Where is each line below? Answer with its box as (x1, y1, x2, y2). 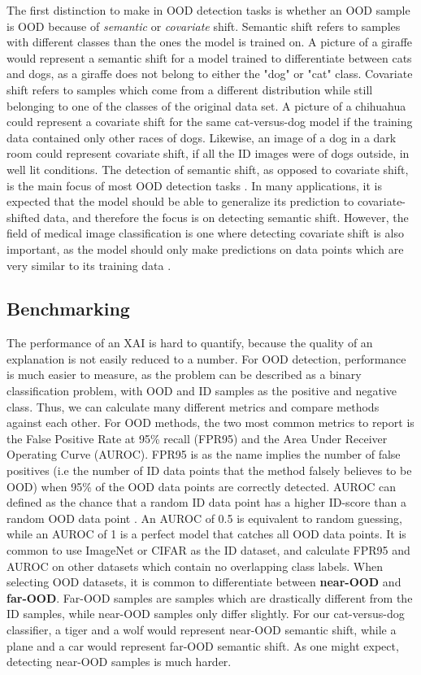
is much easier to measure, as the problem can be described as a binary (7, 366, 362, 383)
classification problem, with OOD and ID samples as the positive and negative (7, 382, 397, 399)
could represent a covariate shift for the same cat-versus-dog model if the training (7, 113, 413, 130)
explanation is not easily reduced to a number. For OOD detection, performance (7, 350, 406, 367)
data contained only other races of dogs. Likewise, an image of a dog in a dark (7, 128, 397, 146)
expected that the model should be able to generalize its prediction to (7, 193, 354, 210)
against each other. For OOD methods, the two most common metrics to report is (7, 414, 414, 431)
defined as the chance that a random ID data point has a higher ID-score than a (7, 494, 406, 511)
